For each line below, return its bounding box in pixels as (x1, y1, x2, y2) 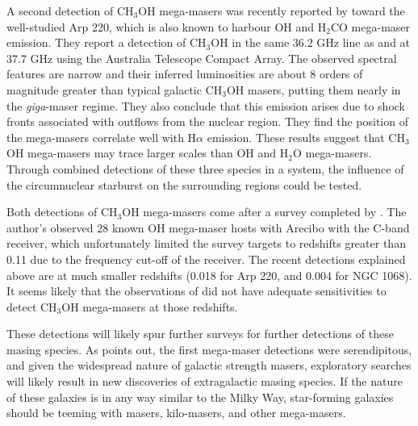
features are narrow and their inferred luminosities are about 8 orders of (6, 65, 363, 82)
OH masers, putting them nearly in (226, 81, 401, 98)
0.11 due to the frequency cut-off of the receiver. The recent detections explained (6, 250, 406, 267)
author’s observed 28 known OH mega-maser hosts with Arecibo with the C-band (6, 219, 410, 236)
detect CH (6, 298, 57, 315)
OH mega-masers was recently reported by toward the (138, 2, 405, 19)
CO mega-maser (330, 18, 411, 35)
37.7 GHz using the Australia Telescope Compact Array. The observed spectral (6, 49, 397, 66)
